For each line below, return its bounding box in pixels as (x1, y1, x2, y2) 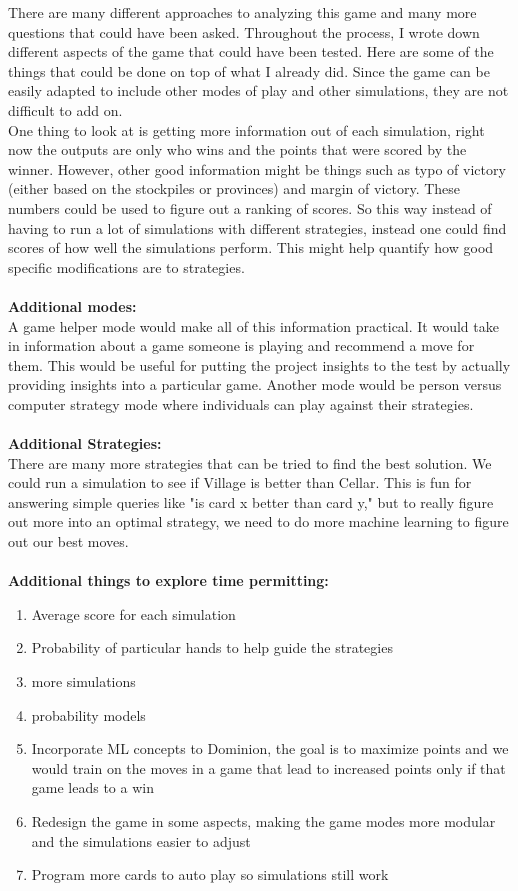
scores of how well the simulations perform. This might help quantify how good (8, 237, 494, 258)
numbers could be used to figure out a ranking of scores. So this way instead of (8, 197, 492, 218)
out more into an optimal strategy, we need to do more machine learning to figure (8, 511, 509, 532)
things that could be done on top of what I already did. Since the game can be (8, 60, 490, 81)
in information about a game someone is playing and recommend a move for (8, 335, 475, 356)
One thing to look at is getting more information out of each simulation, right (8, 119, 485, 140)
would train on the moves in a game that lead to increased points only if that (31, 757, 506, 778)
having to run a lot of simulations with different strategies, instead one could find (8, 217, 507, 238)
